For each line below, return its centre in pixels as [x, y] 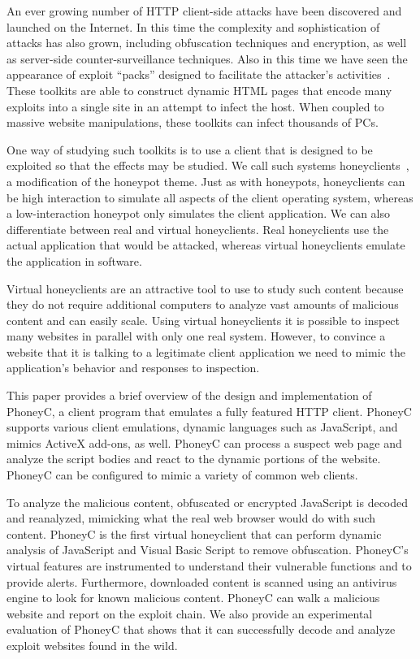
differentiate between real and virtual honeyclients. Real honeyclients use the [198, 229]
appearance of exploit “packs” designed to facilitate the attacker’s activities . [199, 74]
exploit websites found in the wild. [92, 645]
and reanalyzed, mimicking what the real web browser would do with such [191, 518]
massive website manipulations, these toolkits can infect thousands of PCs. [193, 122]
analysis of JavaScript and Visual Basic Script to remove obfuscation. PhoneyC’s [208, 550]
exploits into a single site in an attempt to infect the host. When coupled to [195, 106]
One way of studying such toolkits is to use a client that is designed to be [190, 149]
